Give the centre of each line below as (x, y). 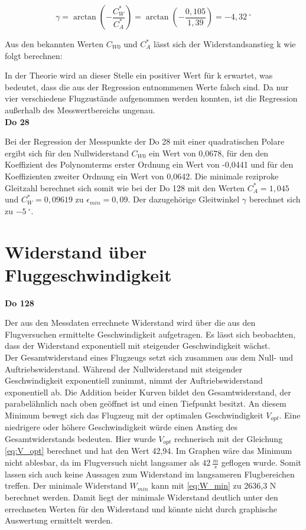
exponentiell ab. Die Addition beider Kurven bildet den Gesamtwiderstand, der (148, 392)
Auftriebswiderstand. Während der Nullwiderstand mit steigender (123, 369)
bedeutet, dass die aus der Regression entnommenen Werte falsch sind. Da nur (147, 86)
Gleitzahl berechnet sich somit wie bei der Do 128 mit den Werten (125, 187)
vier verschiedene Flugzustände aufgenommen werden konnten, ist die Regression (151, 98)
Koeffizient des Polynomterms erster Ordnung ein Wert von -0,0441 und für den (149, 164)
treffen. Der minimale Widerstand (66, 485)
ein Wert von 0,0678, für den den (209, 153)
